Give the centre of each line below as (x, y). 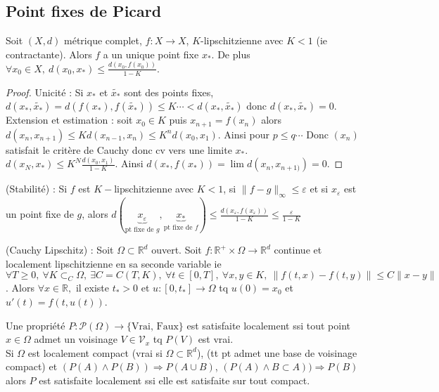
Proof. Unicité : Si (45, 92)
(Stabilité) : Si (37, 189)
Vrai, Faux (155, 326)
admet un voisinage (76, 339)
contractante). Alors (49, 54)
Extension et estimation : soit (69, 120)
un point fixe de (40, 214)
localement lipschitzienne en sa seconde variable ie (114, 263)
